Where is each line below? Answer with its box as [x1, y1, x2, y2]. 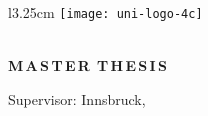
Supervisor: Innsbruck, [8, 88, 146, 109]
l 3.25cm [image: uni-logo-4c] [8, 2, 203, 22]
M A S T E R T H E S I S [8, 55, 167, 76]
